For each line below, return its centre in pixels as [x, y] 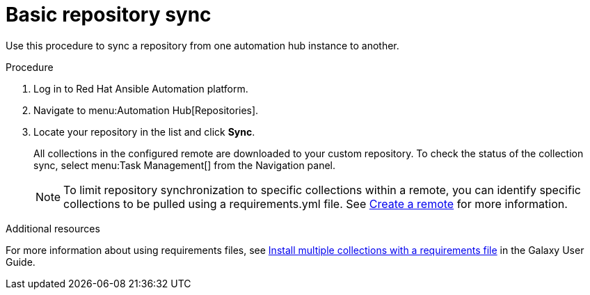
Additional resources [53, 228]
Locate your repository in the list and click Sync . [144, 131]
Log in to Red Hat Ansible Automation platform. [141, 88]
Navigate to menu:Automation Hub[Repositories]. [146, 110]
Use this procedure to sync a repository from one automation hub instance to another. [202, 45]
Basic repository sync [109, 15]
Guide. [21, 262]
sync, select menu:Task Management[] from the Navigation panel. [185, 165]
